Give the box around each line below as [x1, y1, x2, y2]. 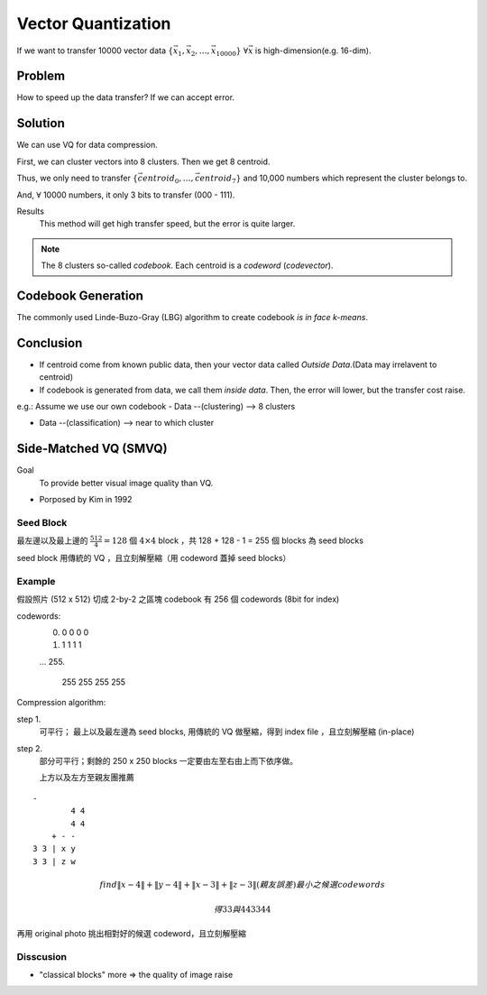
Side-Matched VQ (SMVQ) [16, 441, 168, 456]
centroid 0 [137, 173, 179, 185]
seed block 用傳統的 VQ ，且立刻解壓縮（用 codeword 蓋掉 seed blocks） [16, 553, 291, 563]
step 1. [16, 714, 41, 724]
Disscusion [16, 950, 68, 963]
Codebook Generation [16, 288, 143, 303]
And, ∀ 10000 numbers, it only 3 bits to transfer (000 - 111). [16, 189, 235, 200]
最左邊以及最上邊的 [16, 535, 88, 546]
